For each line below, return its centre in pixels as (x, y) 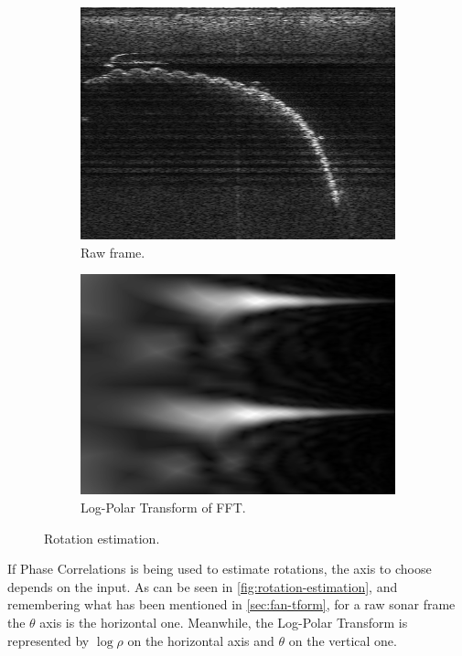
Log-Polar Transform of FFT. (163, 507)
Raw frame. (113, 252)
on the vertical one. (343, 640)
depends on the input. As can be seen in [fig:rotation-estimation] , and (203, 586)
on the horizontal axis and (201, 640)
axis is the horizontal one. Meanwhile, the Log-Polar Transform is (224, 622)
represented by (48, 640)
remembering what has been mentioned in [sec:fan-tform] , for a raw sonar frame (231, 604)
